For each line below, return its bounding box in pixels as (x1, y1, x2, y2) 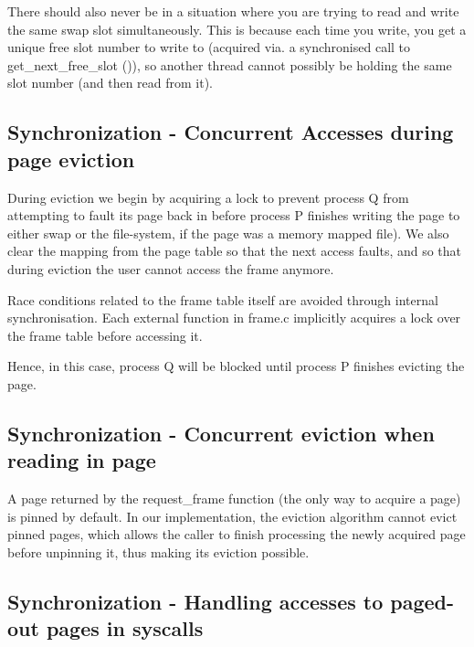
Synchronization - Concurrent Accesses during (7, 118, 454, 146)
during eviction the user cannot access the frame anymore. (7, 259, 334, 278)
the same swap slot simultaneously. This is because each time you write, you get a (7, 19, 467, 38)
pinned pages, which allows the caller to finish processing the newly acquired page (7, 525, 466, 544)
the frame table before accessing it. (7, 325, 203, 345)
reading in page (7, 446, 156, 474)
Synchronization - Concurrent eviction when (7, 419, 435, 447)
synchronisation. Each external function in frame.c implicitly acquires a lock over (7, 308, 461, 327)
